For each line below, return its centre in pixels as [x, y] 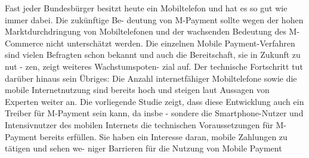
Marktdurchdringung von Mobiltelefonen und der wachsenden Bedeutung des [146, 31]
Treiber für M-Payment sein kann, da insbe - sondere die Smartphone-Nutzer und [154, 113]
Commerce [24, 43]
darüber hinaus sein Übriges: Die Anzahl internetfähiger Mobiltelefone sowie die [151, 78]
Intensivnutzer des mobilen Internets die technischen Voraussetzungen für [139, 124]
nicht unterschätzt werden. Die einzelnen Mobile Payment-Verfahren [171, 43]
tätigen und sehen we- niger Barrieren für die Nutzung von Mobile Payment [143, 148]
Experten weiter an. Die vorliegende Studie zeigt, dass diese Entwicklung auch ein [154, 101]
